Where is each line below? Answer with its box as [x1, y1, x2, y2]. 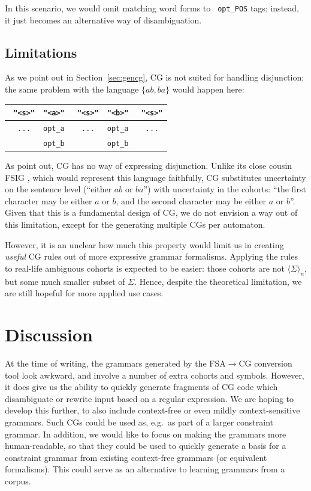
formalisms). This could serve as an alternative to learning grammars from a [5, 463, 285, 475]
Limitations [5, 43, 77, 61]
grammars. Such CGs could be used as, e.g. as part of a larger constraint [5, 415, 273, 428]
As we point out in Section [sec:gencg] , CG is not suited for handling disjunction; [5, 71, 304, 84]
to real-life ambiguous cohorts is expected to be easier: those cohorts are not [5, 261, 285, 274]
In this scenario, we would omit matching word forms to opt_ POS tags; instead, [5, 2, 299, 14]
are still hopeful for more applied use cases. [5, 287, 164, 299]
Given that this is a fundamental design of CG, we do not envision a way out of [5, 206, 298, 219]
